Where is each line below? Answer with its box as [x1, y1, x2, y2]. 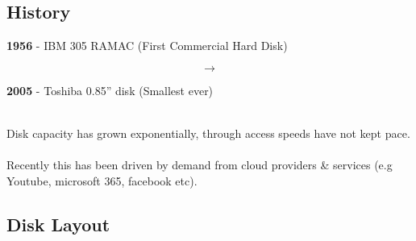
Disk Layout [6, 211, 110, 236]
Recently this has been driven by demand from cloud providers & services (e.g [6, 156, 393, 173]
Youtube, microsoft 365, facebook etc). [6, 172, 198, 189]
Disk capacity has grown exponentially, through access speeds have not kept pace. [6, 124, 410, 141]
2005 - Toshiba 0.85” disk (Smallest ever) [6, 81, 214, 98]
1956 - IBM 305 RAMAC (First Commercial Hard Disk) [6, 37, 288, 54]
